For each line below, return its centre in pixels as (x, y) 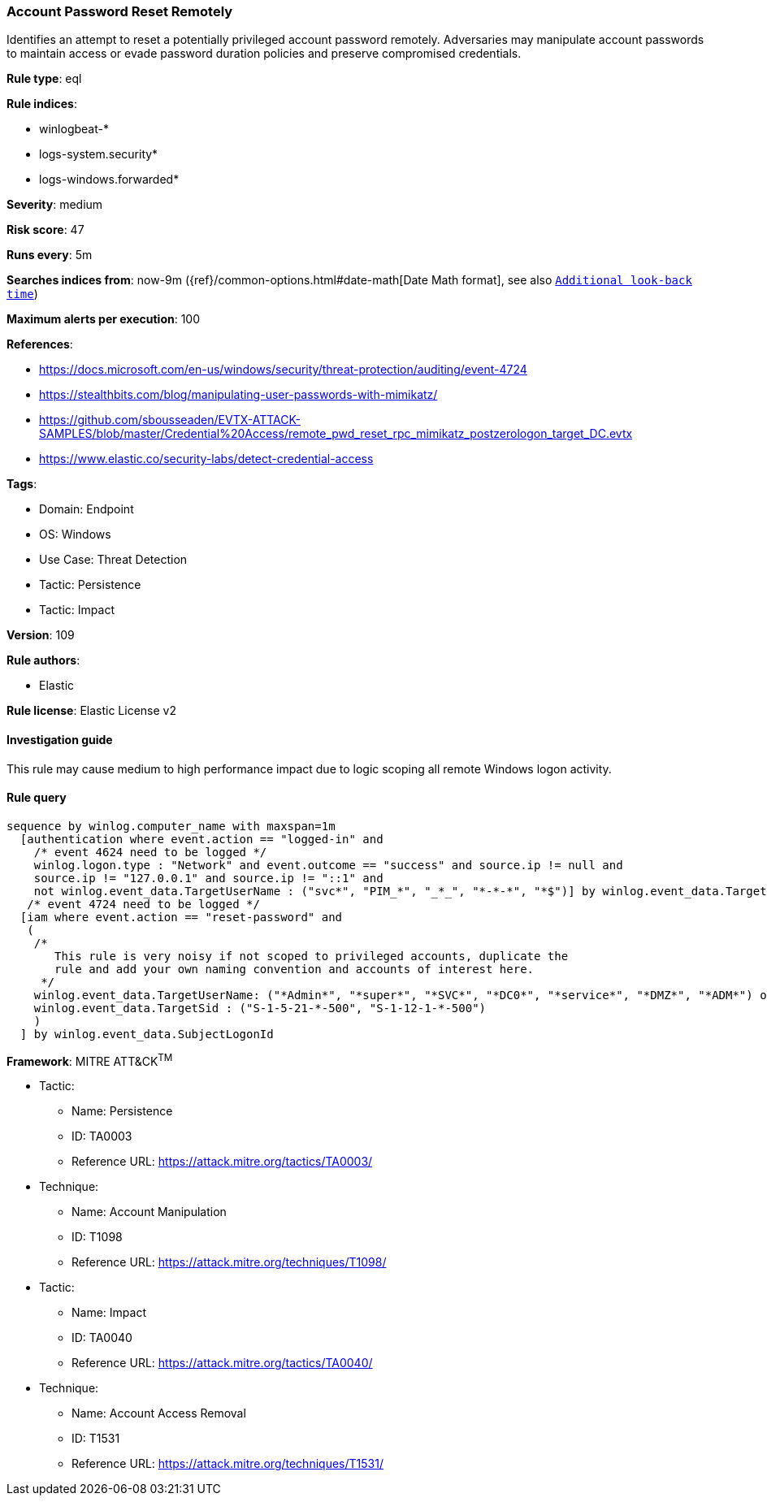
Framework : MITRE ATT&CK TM (90, 1060)
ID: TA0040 (102, 1338)
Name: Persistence (122, 1111)
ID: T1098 (97, 1237)
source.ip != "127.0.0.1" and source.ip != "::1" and (208, 878)
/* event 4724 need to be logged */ (143, 904)
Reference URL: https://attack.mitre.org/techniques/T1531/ (227, 1464)
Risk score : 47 (45, 230)
